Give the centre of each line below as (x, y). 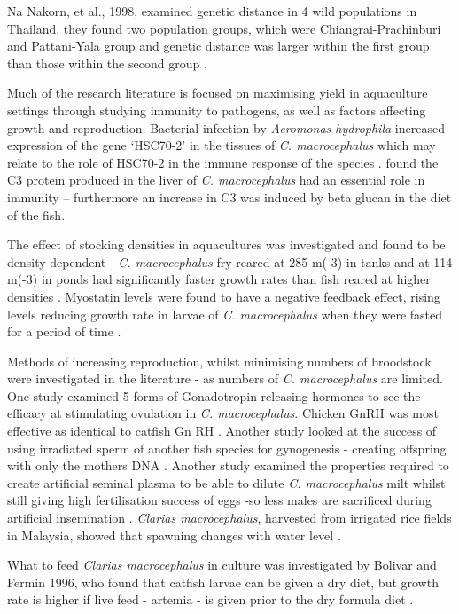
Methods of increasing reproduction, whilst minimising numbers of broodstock (219, 361)
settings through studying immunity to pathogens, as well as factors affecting (217, 110)
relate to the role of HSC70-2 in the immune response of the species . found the (223, 162)
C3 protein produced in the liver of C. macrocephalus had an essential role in (216, 180)
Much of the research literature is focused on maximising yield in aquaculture (218, 93)
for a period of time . (64, 331)
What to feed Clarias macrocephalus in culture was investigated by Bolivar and (222, 565)
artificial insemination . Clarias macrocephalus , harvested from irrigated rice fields (229, 518)
